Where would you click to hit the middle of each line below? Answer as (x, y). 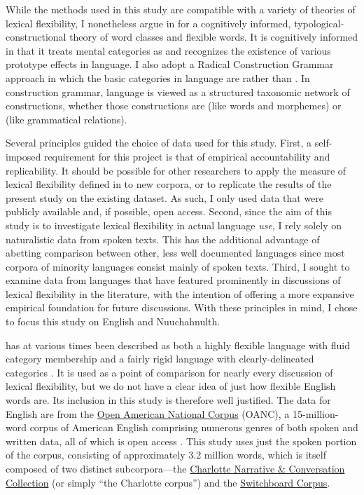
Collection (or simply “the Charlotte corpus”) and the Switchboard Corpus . (168, 482)
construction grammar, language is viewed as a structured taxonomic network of (178, 91)
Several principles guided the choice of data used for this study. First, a (159, 143)
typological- (319, 23)
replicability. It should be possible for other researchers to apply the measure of (176, 170)
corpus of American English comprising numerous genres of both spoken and (194, 427)
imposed (23, 156)
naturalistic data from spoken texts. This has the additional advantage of (163, 239)
